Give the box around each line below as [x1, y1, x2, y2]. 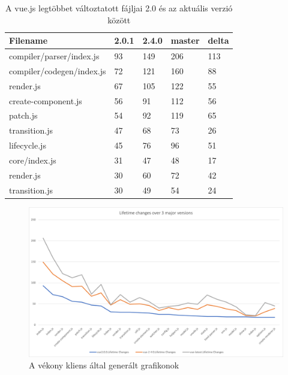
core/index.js [9, 153, 56, 166]
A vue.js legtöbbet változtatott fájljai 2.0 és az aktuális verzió [5, 2, 233, 14]
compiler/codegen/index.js [9, 64, 106, 77]
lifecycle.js [9, 139, 46, 152]
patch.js [9, 109, 38, 122]
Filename [9, 34, 48, 47]
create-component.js [9, 94, 82, 107]
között [107, 13, 131, 26]
